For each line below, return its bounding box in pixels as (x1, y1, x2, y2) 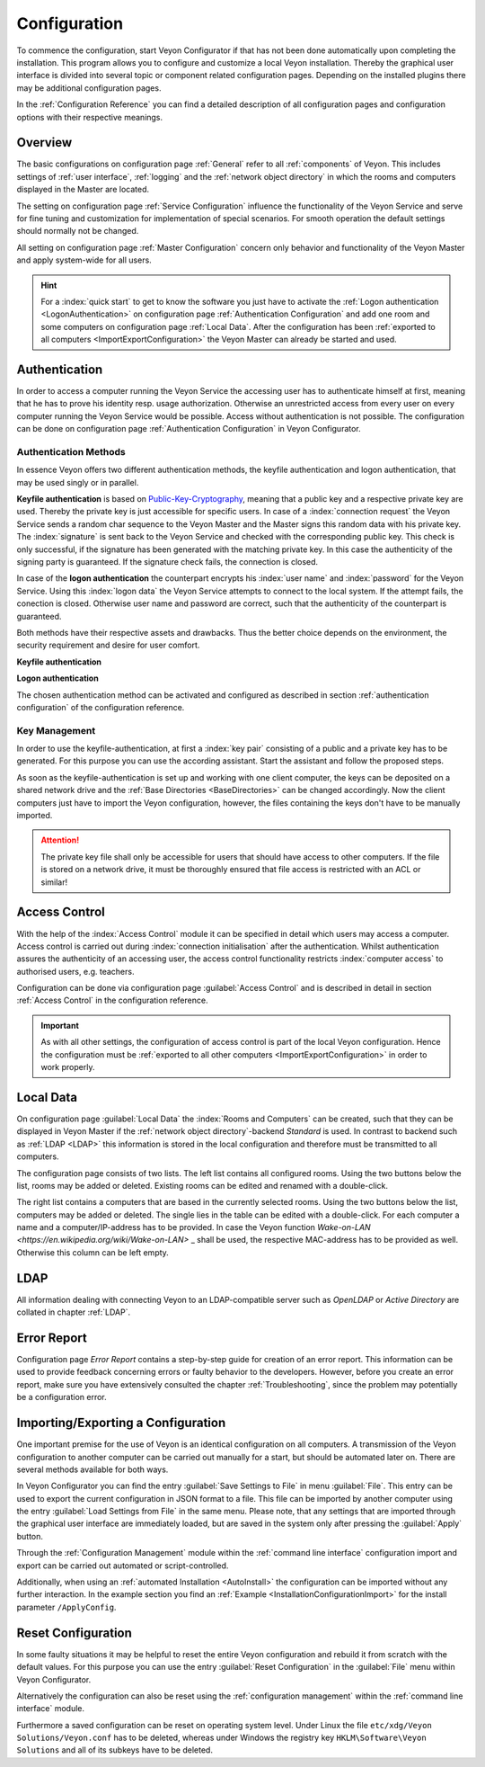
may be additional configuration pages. (16, 82, 162, 94)
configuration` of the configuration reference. (16, 701, 185, 712)
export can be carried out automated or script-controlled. (16, 1560, 229, 1571)
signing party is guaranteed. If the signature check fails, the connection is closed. (16, 557, 319, 567)
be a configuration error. (16, 1392, 107, 1403)
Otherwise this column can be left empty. (16, 1246, 170, 1258)
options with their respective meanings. (16, 112, 163, 122)
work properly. (40, 1062, 95, 1073)
